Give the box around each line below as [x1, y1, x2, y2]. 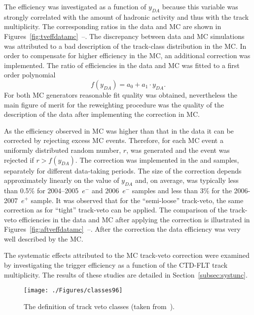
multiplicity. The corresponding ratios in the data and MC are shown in [4, 21, 221, 32]
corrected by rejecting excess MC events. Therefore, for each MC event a [4, 135, 223, 145]
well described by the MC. [4, 233, 83, 244]
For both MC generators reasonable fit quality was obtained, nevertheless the [4, 89, 237, 100]
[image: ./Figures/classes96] [24, 287, 123, 294]
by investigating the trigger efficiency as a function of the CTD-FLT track [4, 260, 228, 270]
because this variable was [162, 1, 238, 11]
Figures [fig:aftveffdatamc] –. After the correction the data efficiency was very [4, 224, 241, 234]
